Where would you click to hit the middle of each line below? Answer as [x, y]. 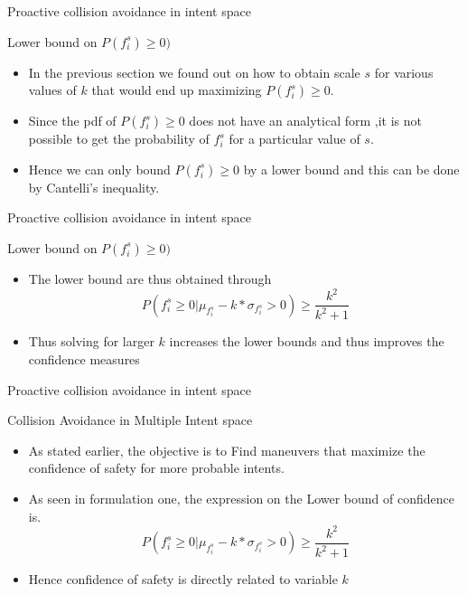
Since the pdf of [72, 121]
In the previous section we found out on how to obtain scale [194, 72]
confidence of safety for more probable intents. [156, 468]
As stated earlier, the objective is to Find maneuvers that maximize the [227, 450]
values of [52, 90]
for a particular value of [294, 139]
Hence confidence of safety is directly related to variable [183, 579]
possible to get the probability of [119, 139]
